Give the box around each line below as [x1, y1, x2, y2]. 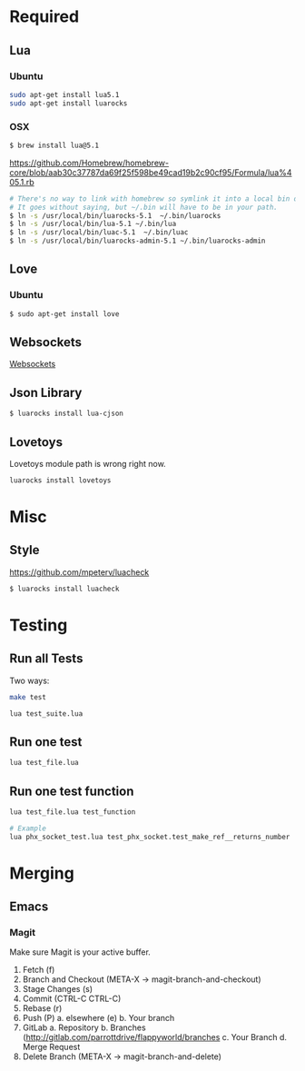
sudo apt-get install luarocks [9, 98, 128, 108]
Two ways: [9, 675, 50, 686]
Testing [9, 615, 68, 635]
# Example [9, 824, 47, 833]
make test [9, 692, 47, 701]
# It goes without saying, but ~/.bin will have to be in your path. [9, 203, 279, 212]
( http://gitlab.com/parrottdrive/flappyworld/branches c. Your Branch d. [22, 1032, 288, 1043]
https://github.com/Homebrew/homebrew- [9, 157, 170, 168]
